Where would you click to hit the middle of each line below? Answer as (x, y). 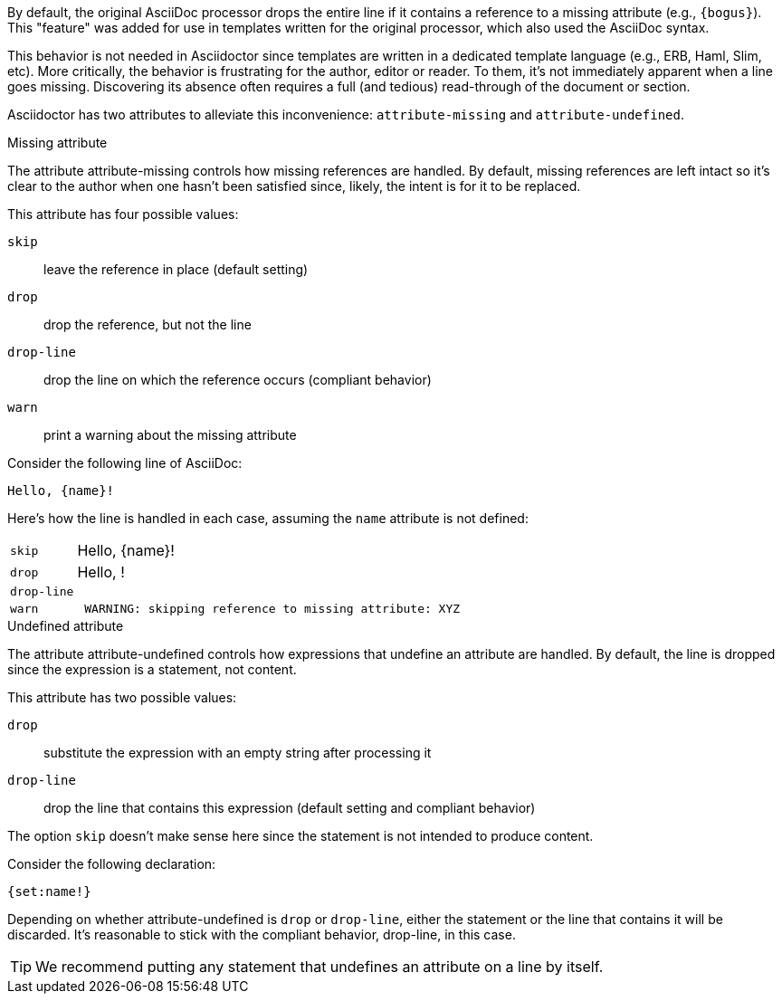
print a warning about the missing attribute (170, 435)
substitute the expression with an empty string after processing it (238, 753)
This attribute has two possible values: (122, 697)
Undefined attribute (66, 626)
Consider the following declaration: (112, 864)
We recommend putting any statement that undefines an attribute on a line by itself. (319, 967)
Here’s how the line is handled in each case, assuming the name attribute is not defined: (268, 518)
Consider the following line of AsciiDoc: (125, 463)
